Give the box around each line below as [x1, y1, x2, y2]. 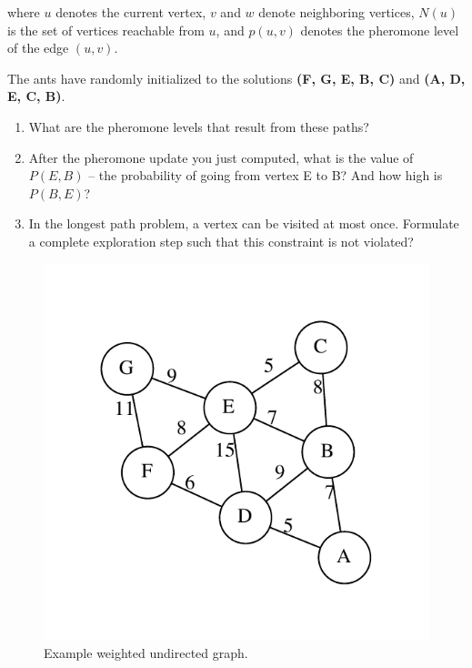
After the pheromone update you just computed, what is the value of [28, 147, 414, 167]
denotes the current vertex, [55, 3, 206, 21]
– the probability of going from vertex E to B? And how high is [88, 166, 443, 185]
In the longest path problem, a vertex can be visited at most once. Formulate [28, 214, 459, 233]
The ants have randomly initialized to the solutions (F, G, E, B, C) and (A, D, [7, 68, 466, 87]
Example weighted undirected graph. [44, 643, 248, 663]
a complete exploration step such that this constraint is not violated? [28, 231, 414, 250]
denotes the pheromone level [300, 20, 459, 39]
